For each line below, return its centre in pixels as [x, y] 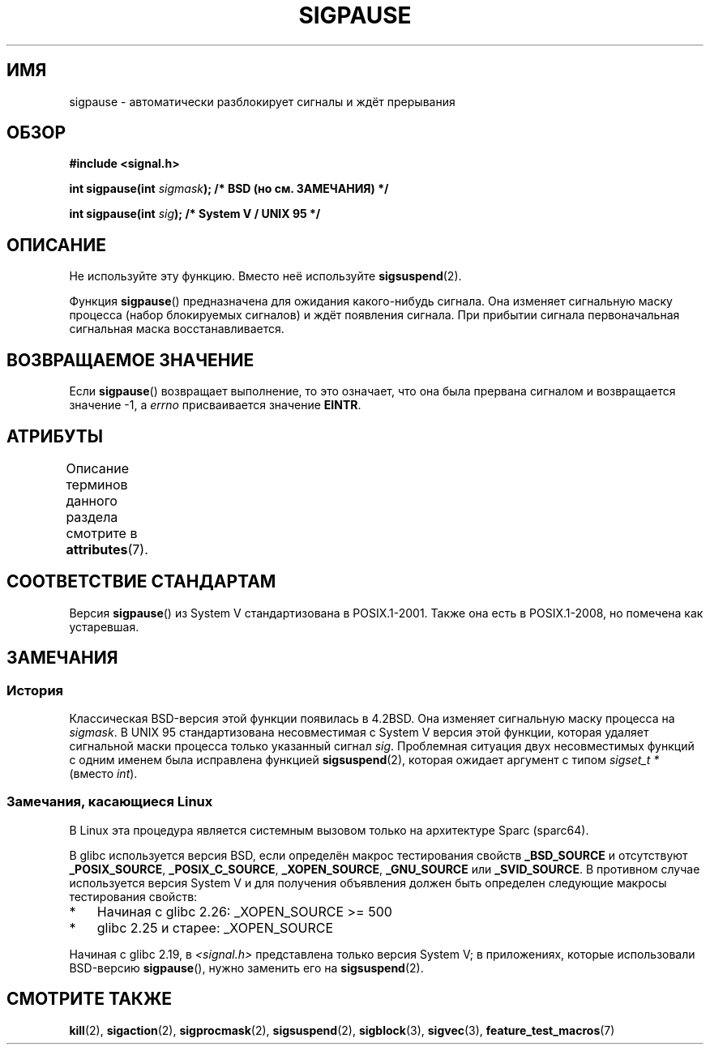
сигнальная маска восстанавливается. [177, 329]
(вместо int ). [103, 774]
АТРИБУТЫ [55, 436]
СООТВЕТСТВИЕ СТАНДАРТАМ [141, 582]
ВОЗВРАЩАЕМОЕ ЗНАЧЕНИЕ [130, 360]
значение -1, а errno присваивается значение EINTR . [215, 405]
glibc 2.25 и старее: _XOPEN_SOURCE [215, 927]
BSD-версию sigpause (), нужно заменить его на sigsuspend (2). [246, 968]
